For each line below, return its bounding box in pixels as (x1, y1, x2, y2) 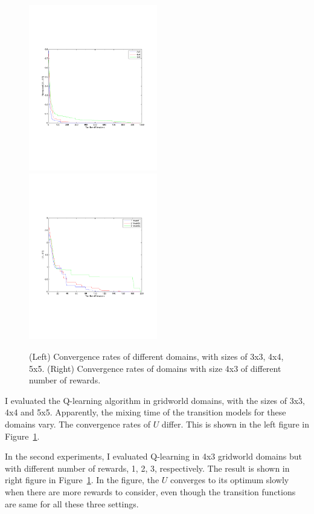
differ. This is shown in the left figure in (161, 418, 310, 431)
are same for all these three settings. (5, 497, 139, 510)
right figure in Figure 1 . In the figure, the (5, 473, 159, 486)
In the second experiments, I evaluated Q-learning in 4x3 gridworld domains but (5, 450, 302, 463)
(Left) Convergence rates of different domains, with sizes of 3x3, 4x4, (29, 350, 284, 363)
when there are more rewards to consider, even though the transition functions (5, 486, 296, 498)
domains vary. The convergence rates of (5, 418, 150, 431)
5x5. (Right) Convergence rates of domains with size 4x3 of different (29, 362, 281, 374)
